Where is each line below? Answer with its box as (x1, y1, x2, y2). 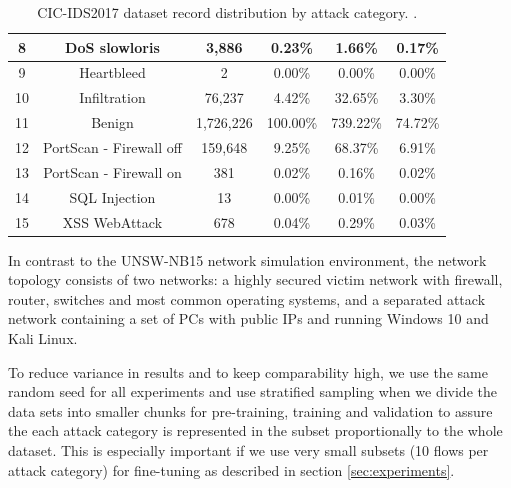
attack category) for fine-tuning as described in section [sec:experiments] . (8, 459, 455, 480)
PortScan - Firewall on (43, 161, 182, 182)
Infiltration (79, 87, 146, 108)
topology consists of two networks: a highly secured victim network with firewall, (8, 269, 503, 290)
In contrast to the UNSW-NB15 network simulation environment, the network (8, 249, 487, 270)
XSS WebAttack (62, 211, 163, 232)
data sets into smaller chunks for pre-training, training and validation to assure (8, 400, 493, 421)
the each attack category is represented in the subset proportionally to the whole (8, 420, 503, 441)
